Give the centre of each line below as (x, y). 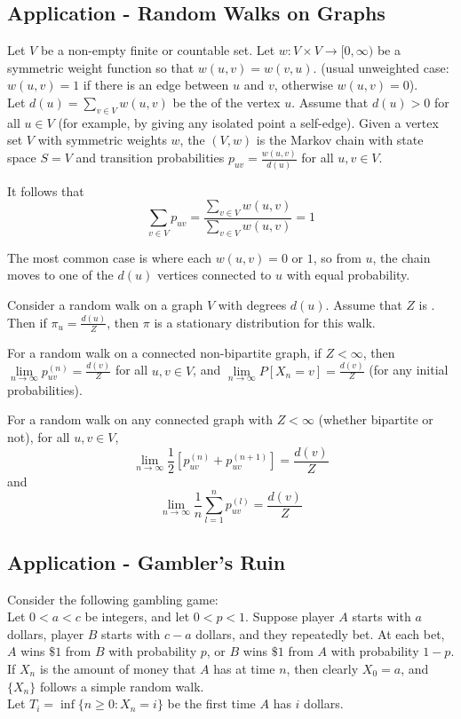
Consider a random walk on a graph (105, 304)
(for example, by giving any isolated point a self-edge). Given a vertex (248, 122)
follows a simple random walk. (122, 686)
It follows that (46, 190)
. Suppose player (290, 616)
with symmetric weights (102, 140)
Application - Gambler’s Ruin (147, 561)
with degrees (252, 304)
